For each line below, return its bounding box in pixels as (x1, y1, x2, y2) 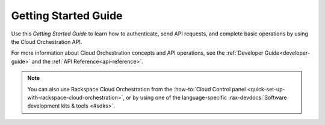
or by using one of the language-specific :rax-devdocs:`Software (125, 94, 287, 101)
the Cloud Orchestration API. (11, 38, 82, 45)
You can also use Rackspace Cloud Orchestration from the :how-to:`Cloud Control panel (27, 85, 246, 93)
